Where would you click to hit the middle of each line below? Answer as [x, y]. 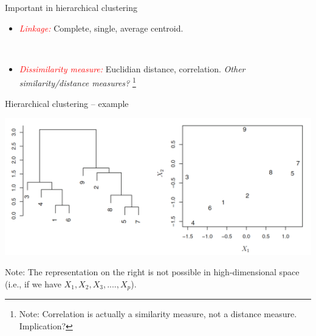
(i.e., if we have [33, 283]
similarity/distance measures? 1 [77, 82]
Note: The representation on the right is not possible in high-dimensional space [152, 272]
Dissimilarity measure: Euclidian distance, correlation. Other [132, 68]
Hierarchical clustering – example [67, 103]
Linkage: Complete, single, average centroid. [101, 28]
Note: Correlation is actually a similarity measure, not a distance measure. [158, 314]
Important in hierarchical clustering [71, 7]
